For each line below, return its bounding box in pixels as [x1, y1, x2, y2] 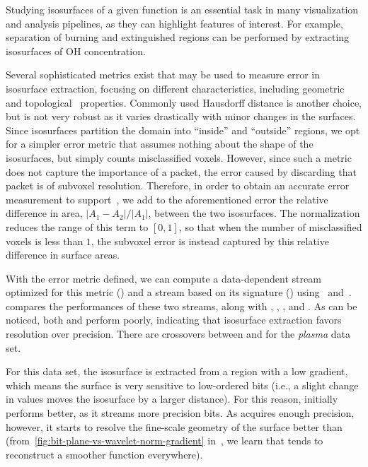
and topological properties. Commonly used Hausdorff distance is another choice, [6, 95, 362, 110]
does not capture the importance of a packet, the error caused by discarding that [6, 164, 357, 179]
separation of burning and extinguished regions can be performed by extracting [6, 30, 350, 45]
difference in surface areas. [6, 247, 120, 262]
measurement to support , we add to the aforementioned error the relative [6, 191, 328, 206]
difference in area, [6, 206, 83, 220]
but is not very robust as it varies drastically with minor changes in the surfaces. [6, 109, 356, 124]
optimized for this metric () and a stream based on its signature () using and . [6, 285, 352, 300]
